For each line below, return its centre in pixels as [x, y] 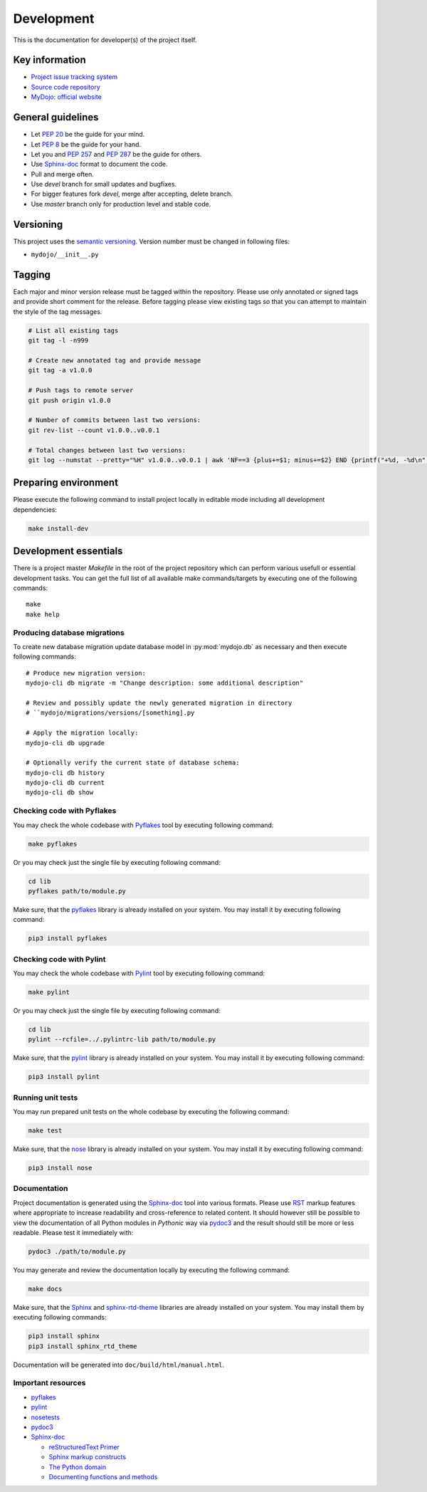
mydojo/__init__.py [65, 255]
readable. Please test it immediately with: [73, 1232]
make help [43, 614]
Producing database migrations [69, 632]
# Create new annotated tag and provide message [115, 361]
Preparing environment [66, 483]
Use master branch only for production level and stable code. [121, 204]
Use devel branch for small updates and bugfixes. [104, 184]
